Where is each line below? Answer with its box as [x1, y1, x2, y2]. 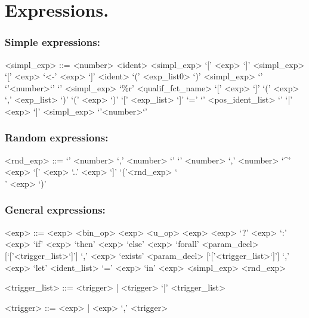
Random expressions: [5, 130, 109, 145]
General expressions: [5, 202, 106, 217]
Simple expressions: [5, 35, 100, 50]
